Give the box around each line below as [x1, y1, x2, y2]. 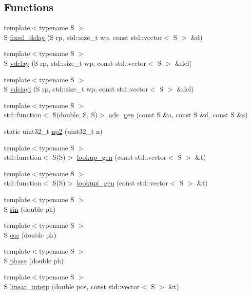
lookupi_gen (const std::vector [77, 178, 169, 188]
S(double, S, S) [53, 110, 97, 120]
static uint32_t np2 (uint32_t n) [4, 126, 103, 136]
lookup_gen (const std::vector [77, 152, 167, 162]
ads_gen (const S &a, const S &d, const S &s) [109, 110, 248, 120]
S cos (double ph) [4, 229, 57, 240]
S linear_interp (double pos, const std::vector [4, 281, 140, 292]
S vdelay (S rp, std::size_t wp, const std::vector [4, 57, 147, 68]
